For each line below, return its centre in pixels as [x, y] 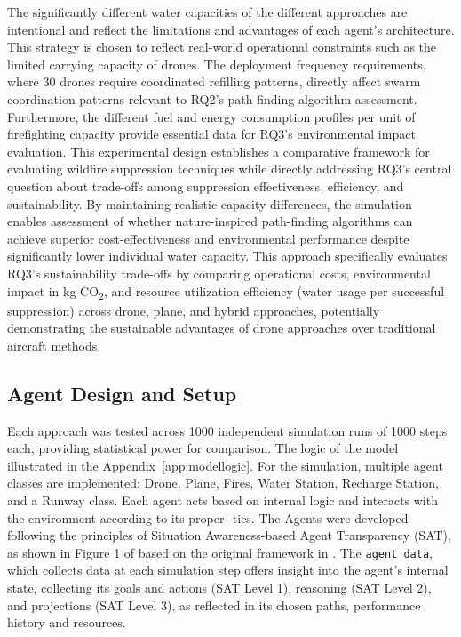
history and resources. [67, 622]
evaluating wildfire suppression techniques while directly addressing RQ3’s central [230, 169]
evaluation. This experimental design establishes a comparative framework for [219, 151]
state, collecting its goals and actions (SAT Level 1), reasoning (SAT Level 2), [219, 588]
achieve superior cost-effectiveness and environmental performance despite [208, 238]
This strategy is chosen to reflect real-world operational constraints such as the [222, 47]
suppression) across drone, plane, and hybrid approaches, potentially [194, 310]
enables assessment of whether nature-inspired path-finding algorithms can [210, 221]
